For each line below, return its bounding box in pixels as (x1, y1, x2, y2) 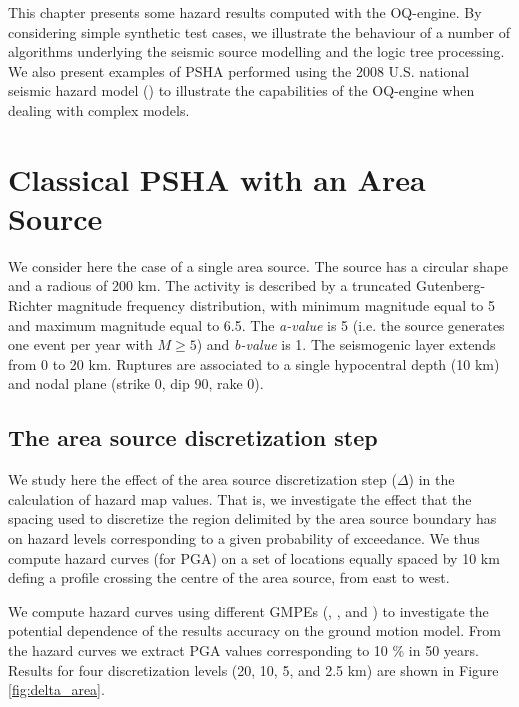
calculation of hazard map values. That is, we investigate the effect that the (8, 488, 472, 509)
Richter (8, 295, 53, 316)
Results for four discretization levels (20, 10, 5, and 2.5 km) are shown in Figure (8, 659, 499, 680)
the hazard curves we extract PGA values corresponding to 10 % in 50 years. (8, 639, 479, 660)
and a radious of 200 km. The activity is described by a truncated (8, 275, 412, 296)
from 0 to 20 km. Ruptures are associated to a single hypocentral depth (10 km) (8, 353, 500, 374)
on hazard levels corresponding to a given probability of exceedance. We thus (8, 528, 480, 549)
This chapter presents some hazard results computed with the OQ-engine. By (8, 2, 482, 22)
